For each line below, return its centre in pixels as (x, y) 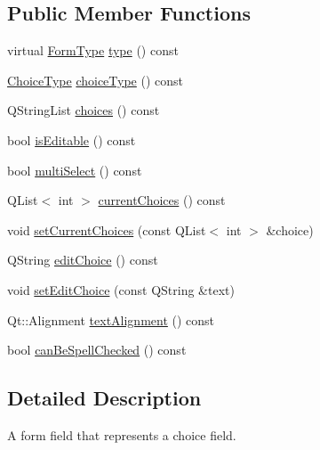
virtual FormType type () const (93, 50)
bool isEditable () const (72, 139)
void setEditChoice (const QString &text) (121, 289)
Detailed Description (104, 398)
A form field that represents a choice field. (122, 434)
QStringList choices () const (84, 110)
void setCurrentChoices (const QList (107, 229)
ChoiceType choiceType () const (96, 80)
